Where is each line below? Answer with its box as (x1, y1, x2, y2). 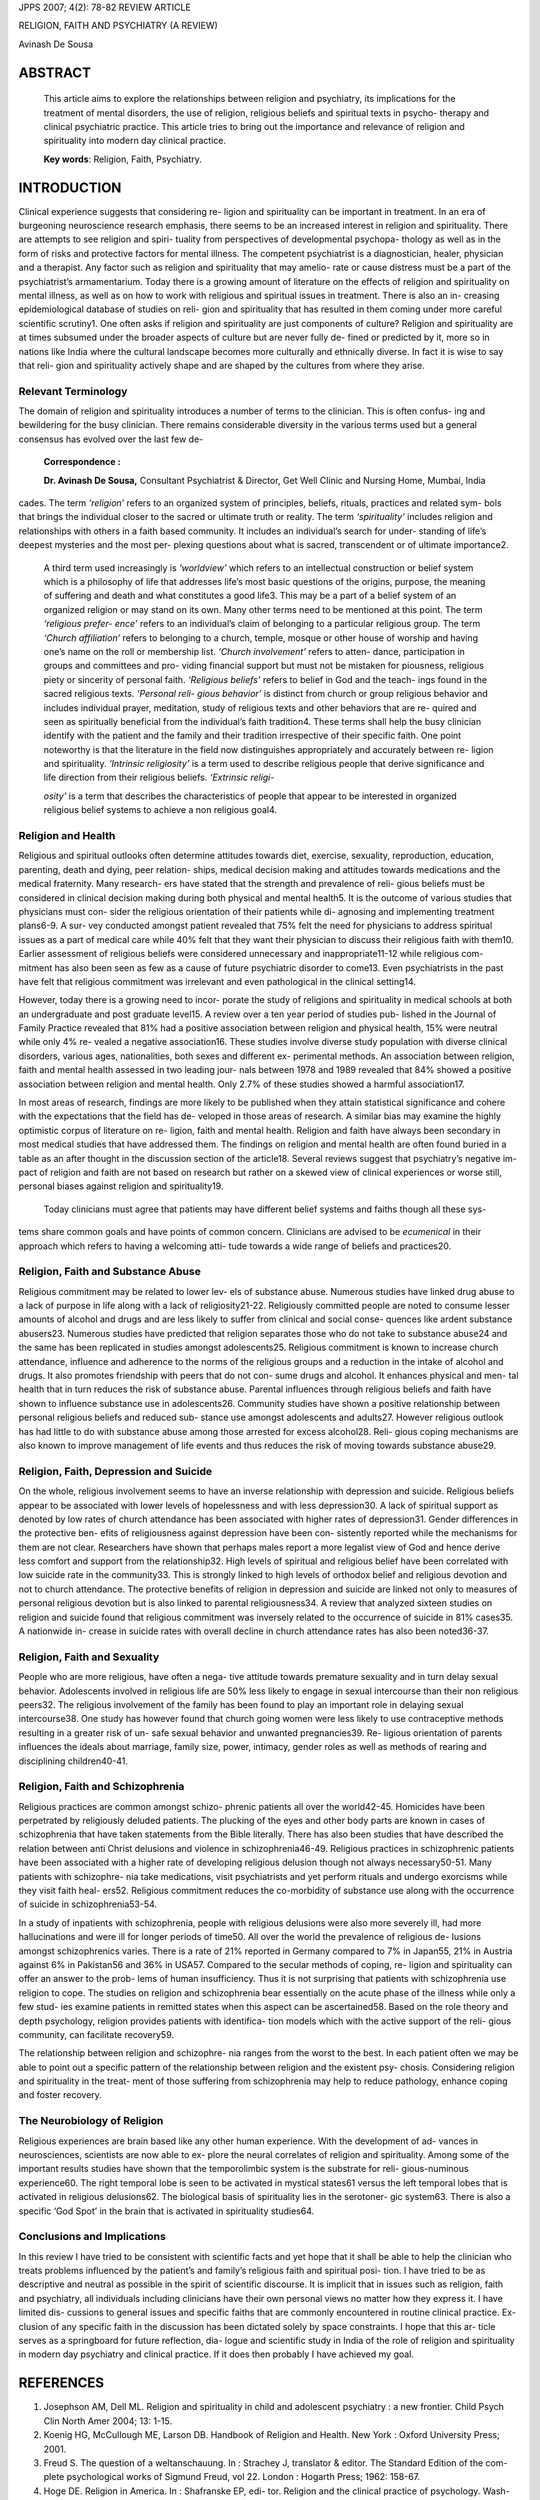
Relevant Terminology (18, 384, 128, 398)
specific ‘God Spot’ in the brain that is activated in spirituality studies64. (18, 2205, 315, 2217)
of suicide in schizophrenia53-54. (18, 1898, 158, 1910)
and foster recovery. (18, 2089, 102, 2101)
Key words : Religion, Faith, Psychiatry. (43, 153, 202, 165)
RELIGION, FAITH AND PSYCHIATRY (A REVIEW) (18, 20, 219, 32)
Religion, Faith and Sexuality (18, 1650, 160, 1664)
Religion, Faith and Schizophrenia (18, 1780, 185, 1794)
